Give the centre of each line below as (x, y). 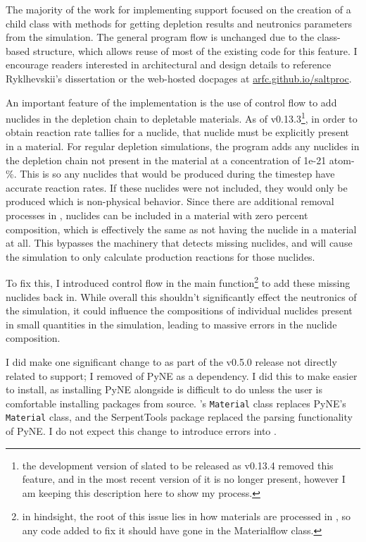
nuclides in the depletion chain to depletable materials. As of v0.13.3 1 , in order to (182, 117)
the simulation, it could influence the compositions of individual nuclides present (179, 310)
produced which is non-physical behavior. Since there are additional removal (170, 201)
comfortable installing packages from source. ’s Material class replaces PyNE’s (176, 403)
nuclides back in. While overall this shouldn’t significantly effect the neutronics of (181, 296)
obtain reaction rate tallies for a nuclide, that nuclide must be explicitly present (178, 132)
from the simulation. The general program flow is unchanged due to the (160, 37)
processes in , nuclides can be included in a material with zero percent (157, 215)
